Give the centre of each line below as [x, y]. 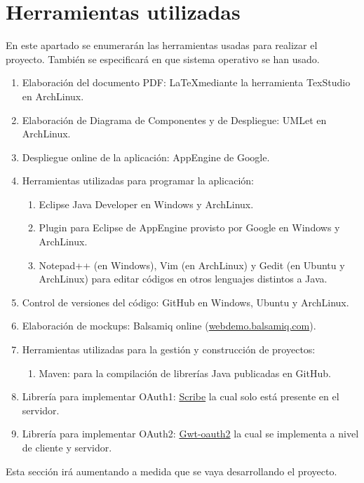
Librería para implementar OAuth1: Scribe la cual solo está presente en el [181, 396]
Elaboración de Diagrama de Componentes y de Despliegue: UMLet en [174, 120]
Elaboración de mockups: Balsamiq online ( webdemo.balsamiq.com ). [169, 326]
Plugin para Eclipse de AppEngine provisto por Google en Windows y [189, 227]
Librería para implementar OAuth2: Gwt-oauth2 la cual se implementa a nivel [190, 434]
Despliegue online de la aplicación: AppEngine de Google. [146, 157]
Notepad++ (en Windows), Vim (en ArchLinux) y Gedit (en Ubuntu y [192, 265]
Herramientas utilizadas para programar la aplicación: [138, 181]
